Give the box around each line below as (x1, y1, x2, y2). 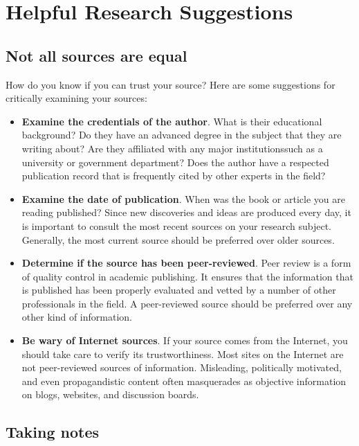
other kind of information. (21, 310, 132, 324)
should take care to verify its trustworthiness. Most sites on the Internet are (21, 346, 344, 361)
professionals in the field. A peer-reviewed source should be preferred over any (21, 296, 353, 310)
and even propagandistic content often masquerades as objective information (21, 373, 347, 388)
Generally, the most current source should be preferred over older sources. (21, 232, 335, 247)
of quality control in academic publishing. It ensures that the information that (21, 269, 353, 283)
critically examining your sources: (6, 91, 147, 105)
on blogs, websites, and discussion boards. (21, 387, 199, 402)
